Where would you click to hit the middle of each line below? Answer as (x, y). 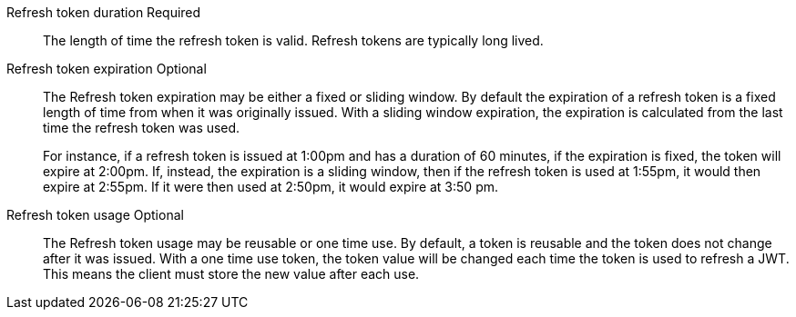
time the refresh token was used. (142, 128)
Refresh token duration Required (104, 12)
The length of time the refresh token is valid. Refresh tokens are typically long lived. (293, 40)
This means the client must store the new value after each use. (231, 274)
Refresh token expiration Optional (107, 69)
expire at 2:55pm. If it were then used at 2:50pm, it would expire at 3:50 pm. (270, 187)
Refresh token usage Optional (95, 215)
